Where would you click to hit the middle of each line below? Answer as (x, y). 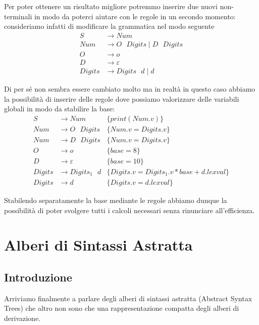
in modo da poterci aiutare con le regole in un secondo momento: (135, 16)
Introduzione (38, 277)
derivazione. (22, 318)
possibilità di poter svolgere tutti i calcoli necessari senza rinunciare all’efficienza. (129, 210)
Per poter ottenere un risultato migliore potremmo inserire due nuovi (111, 6)
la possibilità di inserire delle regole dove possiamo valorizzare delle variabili (122, 98)
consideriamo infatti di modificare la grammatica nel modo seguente (109, 26)
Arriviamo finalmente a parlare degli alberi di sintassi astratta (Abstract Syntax (128, 298)
